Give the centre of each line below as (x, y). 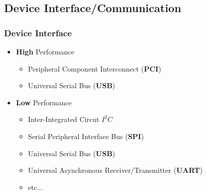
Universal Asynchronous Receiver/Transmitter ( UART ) (115, 170)
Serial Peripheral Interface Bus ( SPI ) (86, 136)
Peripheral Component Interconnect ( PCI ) (95, 68)
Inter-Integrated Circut (64, 119)
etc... (36, 187)
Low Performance (44, 102)
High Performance (45, 51)
